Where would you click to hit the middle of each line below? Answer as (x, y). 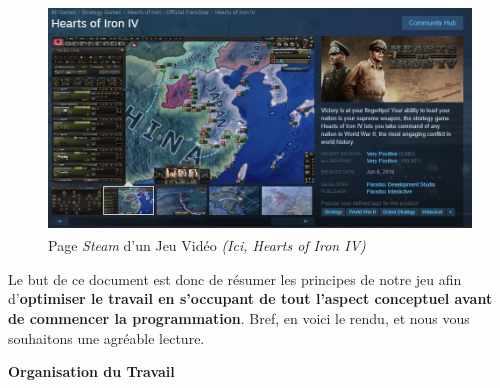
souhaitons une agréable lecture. (106, 337)
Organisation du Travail (91, 371)
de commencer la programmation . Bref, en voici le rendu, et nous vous (239, 317)
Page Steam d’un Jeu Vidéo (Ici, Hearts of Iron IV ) (207, 245)
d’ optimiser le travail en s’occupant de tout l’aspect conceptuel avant (250, 298)
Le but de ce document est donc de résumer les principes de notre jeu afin (235, 278)
